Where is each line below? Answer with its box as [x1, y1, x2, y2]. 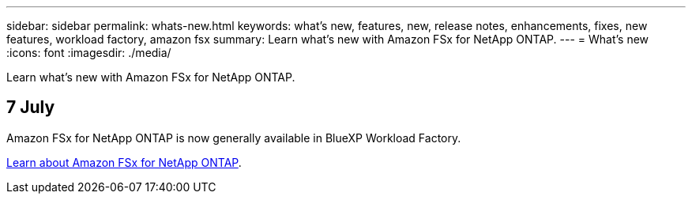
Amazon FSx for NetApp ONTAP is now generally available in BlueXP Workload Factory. [6, 130, 461, 145]
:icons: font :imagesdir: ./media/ [6, 46, 171, 59]
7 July [6, 97, 55, 118]
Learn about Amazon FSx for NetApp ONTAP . [6, 155, 242, 169]
